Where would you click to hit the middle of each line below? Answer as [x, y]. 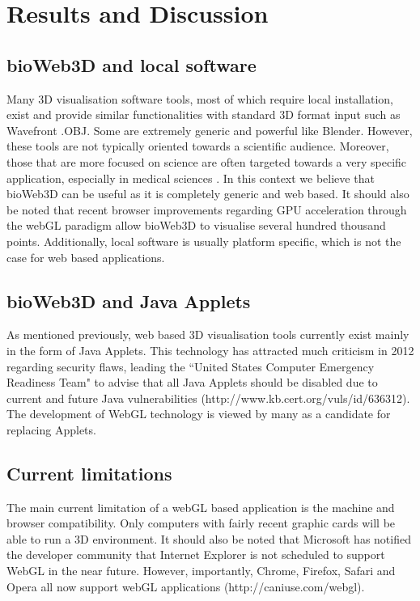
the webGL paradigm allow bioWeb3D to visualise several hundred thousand [196, 225]
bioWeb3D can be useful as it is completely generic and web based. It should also [208, 194]
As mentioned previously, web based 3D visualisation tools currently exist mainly [208, 334]
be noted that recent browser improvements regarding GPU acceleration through [207, 209]
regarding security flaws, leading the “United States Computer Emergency [191, 366]
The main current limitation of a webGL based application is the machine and [201, 507]
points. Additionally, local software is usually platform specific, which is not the [204, 241]
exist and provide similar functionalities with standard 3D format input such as [204, 114]
